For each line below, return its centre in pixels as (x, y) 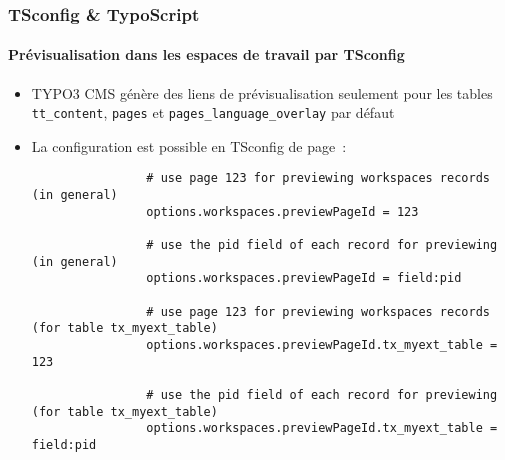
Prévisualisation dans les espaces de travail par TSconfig (206, 54)
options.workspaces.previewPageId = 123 (282, 211)
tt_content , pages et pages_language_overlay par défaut (213, 112)
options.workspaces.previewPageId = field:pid (304, 278)
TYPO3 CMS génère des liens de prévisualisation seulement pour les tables (262, 92)
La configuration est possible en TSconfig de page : (189, 145)
